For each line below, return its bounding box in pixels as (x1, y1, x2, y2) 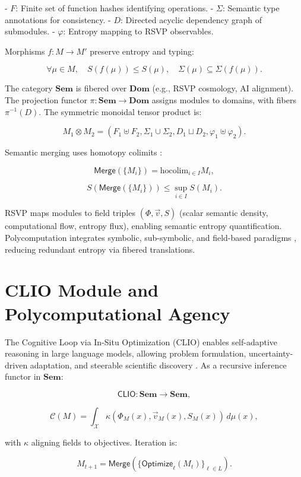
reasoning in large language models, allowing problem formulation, (5, 347, 246, 360)
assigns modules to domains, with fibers (151, 93, 296, 106)
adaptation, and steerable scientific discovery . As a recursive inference (30, 358, 287, 371)
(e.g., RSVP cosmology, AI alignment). (152, 82, 294, 94)
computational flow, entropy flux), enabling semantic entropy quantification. (5, 220, 282, 232)
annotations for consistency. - (5, 13, 111, 26)
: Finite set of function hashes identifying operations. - (15, 2, 214, 14)
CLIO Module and (5, 278, 159, 302)
